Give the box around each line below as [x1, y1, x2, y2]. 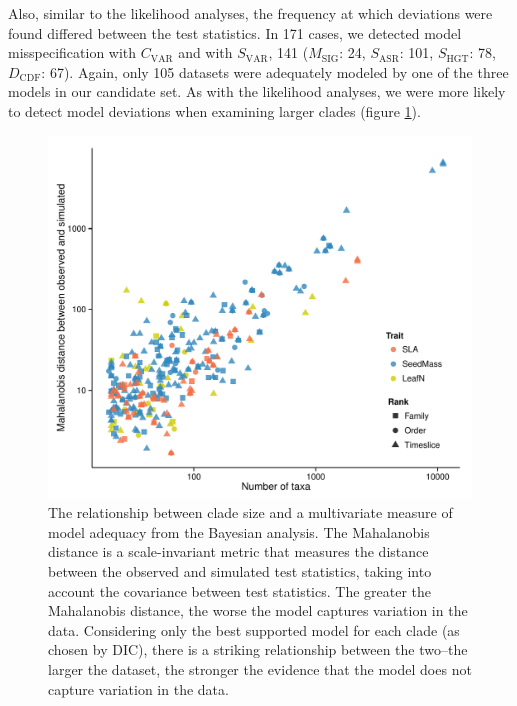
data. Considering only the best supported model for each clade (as [48, 619, 460, 640]
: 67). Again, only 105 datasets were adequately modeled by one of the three [41, 61, 509, 82]
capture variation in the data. [48, 678, 229, 699]
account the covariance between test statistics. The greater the [48, 580, 432, 601]
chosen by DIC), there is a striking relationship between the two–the [48, 639, 468, 660]
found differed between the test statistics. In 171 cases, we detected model [8, 22, 462, 43]
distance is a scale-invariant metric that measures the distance [48, 541, 429, 562]
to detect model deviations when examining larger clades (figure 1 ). [8, 100, 421, 121]
